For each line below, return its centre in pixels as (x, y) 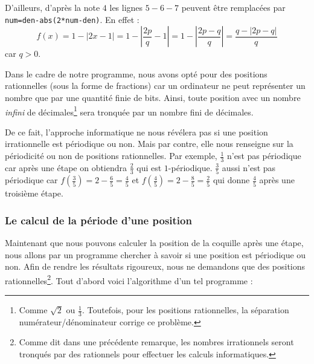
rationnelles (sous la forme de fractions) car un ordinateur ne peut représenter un (155, 86)
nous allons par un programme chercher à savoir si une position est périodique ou (155, 254)
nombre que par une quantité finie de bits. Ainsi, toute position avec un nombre (153, 98)
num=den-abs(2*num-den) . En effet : (72, 19)
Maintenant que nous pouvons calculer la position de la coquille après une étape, (154, 243)
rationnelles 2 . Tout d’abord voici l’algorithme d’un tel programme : (129, 279)
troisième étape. (34, 193)
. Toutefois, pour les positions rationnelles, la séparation (185, 310)
